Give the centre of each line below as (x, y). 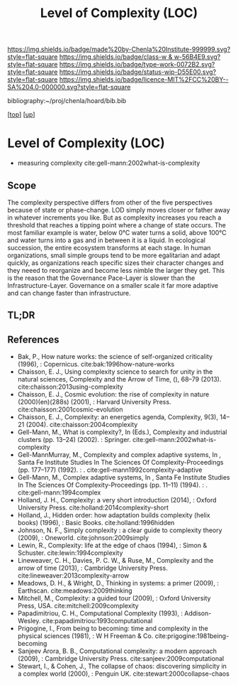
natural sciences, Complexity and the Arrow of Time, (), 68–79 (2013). (119, 379)
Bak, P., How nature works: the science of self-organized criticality (115, 357)
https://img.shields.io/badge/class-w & (116, 57)
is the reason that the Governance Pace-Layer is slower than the (101, 278)
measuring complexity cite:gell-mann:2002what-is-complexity (109, 163)
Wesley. (29, 621)
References (33, 339)
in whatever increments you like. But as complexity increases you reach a (114, 217)
